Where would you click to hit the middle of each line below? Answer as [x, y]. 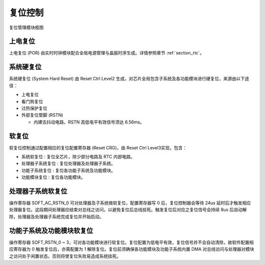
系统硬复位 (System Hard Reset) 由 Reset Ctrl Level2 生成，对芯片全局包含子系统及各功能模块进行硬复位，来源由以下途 [129, 79]
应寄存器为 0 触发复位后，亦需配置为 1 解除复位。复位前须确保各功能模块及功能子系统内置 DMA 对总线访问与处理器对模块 [132, 249]
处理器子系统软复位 [38, 191]
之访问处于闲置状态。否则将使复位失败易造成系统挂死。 [65, 256]
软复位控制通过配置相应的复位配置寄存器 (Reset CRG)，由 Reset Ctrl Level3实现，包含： [98, 147]
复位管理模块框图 [26, 27]
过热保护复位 [34, 108]
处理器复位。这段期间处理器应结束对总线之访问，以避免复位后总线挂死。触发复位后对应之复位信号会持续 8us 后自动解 [128, 210]
